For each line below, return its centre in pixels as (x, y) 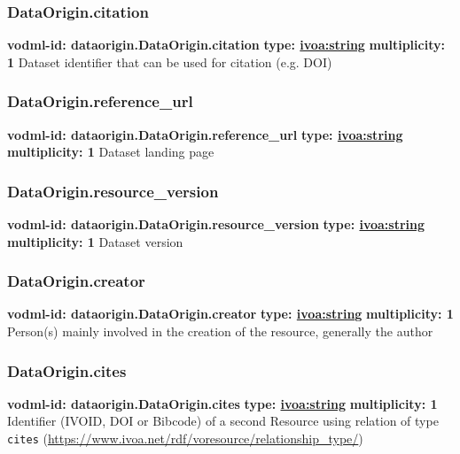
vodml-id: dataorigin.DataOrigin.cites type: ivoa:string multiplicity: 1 (222, 403)
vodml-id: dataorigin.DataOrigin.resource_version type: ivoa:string (216, 224)
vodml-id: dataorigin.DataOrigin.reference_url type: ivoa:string (205, 134)
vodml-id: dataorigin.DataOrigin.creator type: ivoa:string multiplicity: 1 (230, 314)
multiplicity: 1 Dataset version (95, 241)
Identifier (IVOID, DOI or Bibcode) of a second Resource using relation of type (223, 421)
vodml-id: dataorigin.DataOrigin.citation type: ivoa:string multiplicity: (226, 45)
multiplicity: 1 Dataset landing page (111, 152)
